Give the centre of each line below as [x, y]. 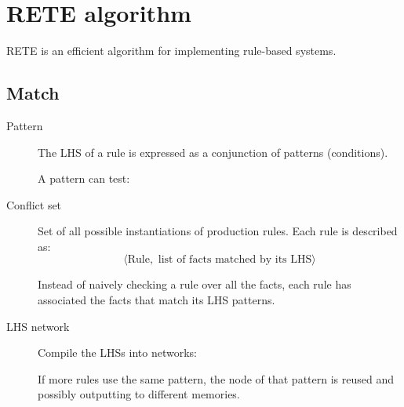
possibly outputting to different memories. [139, 394]
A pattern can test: [84, 178]
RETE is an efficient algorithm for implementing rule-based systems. [171, 51]
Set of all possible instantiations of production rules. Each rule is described [218, 231]
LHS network [38, 326]
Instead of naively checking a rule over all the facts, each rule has [195, 284]
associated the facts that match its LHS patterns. [157, 300]
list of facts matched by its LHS [235, 260]
